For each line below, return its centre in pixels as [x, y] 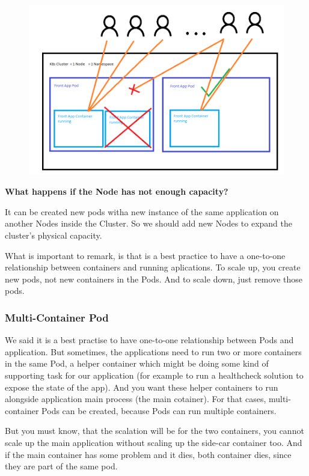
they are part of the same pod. [61, 466]
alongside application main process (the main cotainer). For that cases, [136, 399]
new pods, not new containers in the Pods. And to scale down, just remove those [154, 279]
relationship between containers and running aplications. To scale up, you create [153, 267]
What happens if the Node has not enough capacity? [117, 191]
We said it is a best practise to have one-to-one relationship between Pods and [149, 340]
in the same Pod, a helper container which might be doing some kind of [137, 363]
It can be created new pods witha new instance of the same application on [142, 211]
